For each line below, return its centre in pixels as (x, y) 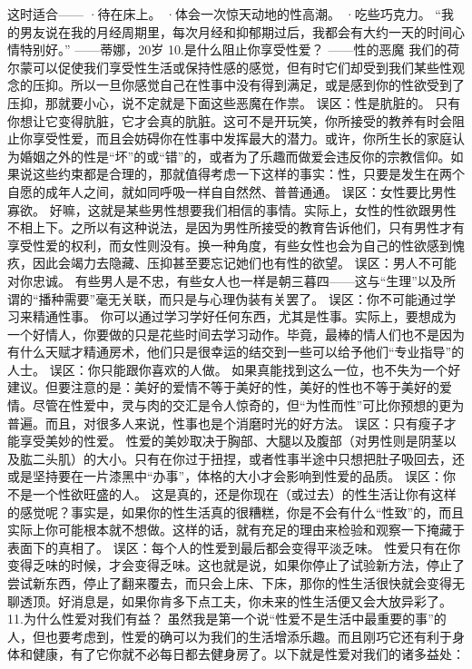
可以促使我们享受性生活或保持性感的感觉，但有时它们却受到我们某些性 (242, 67)
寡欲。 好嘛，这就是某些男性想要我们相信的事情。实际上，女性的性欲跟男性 (232, 209)
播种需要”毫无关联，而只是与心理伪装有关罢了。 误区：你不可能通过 (241, 298)
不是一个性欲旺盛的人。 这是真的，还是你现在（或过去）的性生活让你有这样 (232, 494)
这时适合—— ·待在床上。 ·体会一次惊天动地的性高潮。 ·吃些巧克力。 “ (224, 14)
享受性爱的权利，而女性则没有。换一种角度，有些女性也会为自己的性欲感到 (230, 245)
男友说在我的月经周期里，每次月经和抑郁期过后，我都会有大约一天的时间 (236, 31)
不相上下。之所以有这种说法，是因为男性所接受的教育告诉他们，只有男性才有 (236, 227)
